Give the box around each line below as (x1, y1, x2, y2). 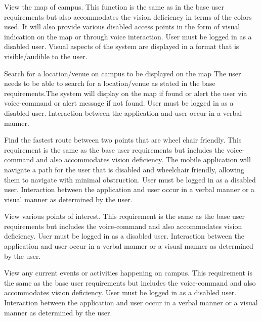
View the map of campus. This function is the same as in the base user (4, 2, 224, 12)
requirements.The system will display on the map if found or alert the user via (4, 87, 247, 98)
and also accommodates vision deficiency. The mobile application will (36, 154, 251, 165)
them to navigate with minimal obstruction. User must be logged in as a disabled (4, 174, 256, 185)
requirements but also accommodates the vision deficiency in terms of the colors (4, 11, 252, 22)
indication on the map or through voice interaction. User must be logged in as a (4, 31, 252, 41)
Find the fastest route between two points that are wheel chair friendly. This (4, 134, 242, 145)
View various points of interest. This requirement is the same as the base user (4, 211, 245, 221)
